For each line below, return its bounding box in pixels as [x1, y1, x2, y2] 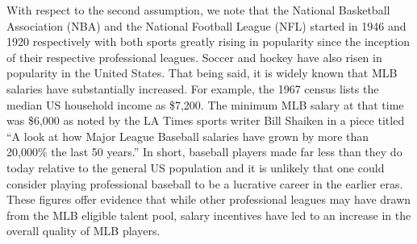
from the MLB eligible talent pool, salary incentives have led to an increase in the [6, 206, 411, 223]
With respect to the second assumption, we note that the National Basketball [6, 2, 390, 18]
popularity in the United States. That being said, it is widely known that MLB [6, 64, 398, 81]
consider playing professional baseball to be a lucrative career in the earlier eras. [6, 175, 403, 192]
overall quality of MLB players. [6, 222, 161, 239]
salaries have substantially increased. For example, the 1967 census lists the [6, 80, 379, 97]
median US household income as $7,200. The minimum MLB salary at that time [6, 96, 404, 113]
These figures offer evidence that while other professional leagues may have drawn [6, 191, 411, 208]
